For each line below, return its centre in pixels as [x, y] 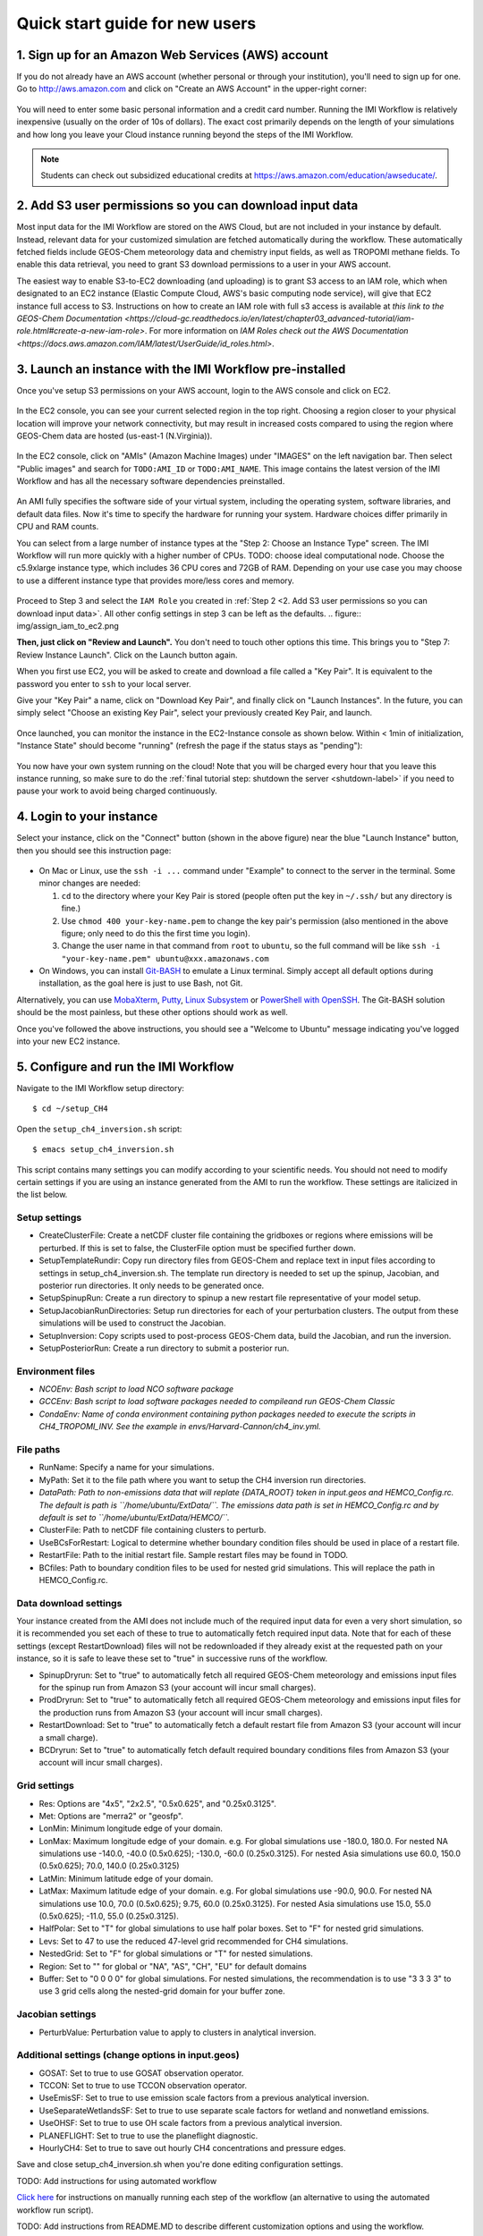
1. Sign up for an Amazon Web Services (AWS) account [173, 55]
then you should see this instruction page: [94, 851]
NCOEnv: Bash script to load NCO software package [136, 1389]
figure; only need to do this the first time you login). [156, 933]
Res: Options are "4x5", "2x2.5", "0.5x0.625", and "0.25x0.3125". [157, 1803]
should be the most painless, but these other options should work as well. [152, 1012]
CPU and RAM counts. [58, 527]
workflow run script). [55, 2210]
